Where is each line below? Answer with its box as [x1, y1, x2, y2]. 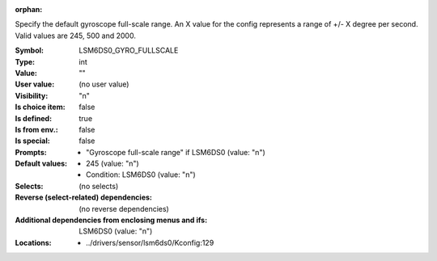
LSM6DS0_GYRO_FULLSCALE [78, 45, 179, 56]
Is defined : [15, 113, 53, 123]
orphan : [15, 5, 43, 14]
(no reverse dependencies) [78, 204, 169, 213]
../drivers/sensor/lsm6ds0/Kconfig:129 [86, 238, 214, 247]
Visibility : [15, 91, 49, 100]
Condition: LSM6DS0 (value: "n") [86, 170, 196, 179]
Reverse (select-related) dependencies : [15, 192, 153, 202]
